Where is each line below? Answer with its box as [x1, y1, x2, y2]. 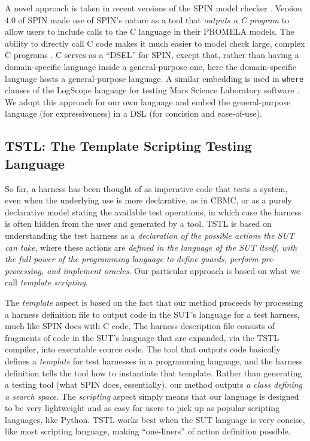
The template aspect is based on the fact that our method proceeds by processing [5, 296, 303, 308]
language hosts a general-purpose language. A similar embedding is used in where [5, 72, 304, 84]
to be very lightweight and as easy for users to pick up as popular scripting [5, 402, 280, 414]
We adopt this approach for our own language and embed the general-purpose [5, 95, 291, 108]
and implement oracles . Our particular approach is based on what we [47, 264, 300, 276]
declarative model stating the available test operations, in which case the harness [5, 205, 302, 218]
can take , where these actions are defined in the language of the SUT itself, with [5, 241, 297, 253]
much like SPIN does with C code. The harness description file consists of [5, 320, 275, 332]
